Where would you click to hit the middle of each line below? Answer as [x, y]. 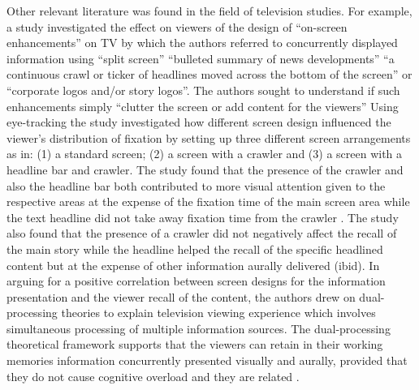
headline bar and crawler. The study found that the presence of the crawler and [205, 169]
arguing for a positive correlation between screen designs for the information [196, 281]
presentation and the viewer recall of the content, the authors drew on [181, 296]
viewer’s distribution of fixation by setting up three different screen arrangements [209, 137]
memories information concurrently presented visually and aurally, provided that [207, 360]
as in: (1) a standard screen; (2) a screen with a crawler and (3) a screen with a [205, 154]
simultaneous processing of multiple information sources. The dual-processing [199, 328]
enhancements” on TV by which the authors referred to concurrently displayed [202, 43]
